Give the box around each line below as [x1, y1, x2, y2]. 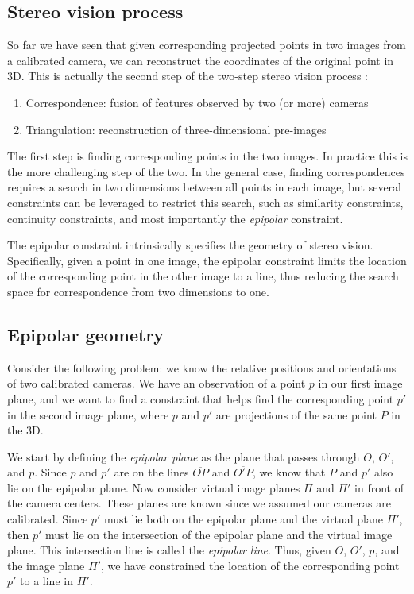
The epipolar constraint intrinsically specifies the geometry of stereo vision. [7, 237, 373, 253]
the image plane [7, 557, 85, 573]
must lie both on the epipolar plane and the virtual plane [103, 511, 383, 527]
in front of [354, 479, 404, 496]
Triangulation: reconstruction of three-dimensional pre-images [25, 121, 327, 137]
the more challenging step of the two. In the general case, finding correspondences [7, 163, 405, 179]
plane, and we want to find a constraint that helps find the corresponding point [7, 390, 394, 407]
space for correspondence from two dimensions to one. [7, 283, 269, 299]
